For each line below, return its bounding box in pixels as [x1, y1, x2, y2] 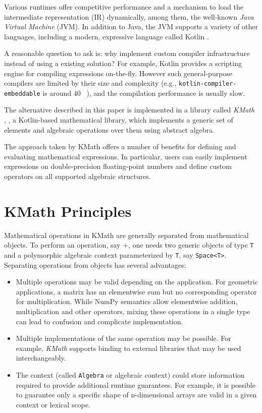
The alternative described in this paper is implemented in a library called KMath [4, 104, 255, 115]
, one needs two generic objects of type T [128, 240, 254, 250]
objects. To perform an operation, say [4, 240, 121, 250]
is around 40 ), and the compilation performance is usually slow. [42, 87, 245, 98]
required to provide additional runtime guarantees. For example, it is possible [16, 379, 255, 390]
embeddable [4, 90, 40, 97]
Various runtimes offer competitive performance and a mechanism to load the [4, 2, 244, 12]
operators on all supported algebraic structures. [4, 171, 151, 182]
